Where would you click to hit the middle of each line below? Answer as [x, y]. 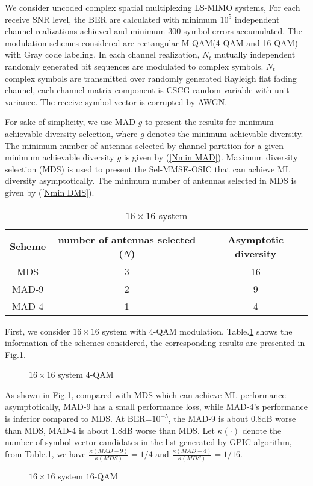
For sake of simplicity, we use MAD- [72, 122]
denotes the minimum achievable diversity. [225, 133]
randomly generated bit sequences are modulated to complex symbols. [134, 66]
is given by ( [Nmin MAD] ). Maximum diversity [211, 157]
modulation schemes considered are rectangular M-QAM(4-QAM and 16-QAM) [151, 42]
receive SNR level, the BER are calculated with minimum [111, 19]
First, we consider [38, 331]
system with [124, 331]
